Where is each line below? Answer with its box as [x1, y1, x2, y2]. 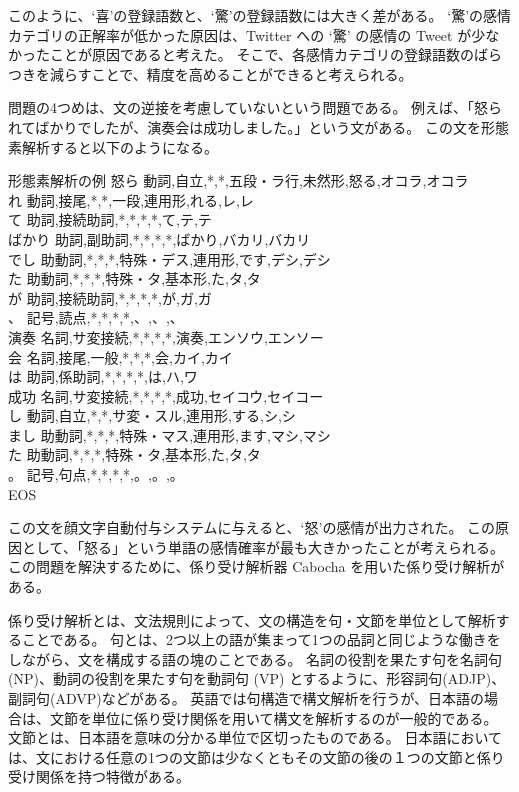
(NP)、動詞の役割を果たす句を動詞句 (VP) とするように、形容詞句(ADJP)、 [8, 668, 506, 689]
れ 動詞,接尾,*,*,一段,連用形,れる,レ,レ [8, 189, 254, 210]
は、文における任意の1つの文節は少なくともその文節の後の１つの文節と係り [8, 746, 505, 767]
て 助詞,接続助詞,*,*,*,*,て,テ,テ [8, 209, 212, 230]
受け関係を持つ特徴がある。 [8, 766, 190, 787]
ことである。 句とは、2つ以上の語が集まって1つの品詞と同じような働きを [21, 629, 501, 650]
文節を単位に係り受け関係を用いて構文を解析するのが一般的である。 [49, 707, 498, 728]
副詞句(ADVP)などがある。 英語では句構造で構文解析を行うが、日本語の [8, 688, 485, 708]
